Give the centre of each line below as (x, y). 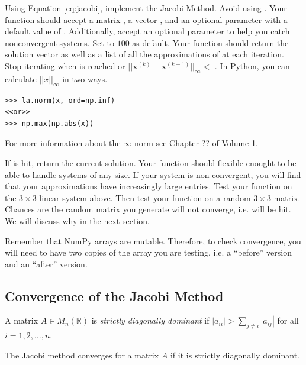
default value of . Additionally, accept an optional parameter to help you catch (147, 31)
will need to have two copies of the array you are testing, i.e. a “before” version (148, 252)
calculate (21, 78)
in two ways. (85, 78)
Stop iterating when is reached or (65, 65)
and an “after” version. (46, 264)
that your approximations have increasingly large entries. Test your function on (149, 186)
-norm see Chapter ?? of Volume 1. (195, 143)
